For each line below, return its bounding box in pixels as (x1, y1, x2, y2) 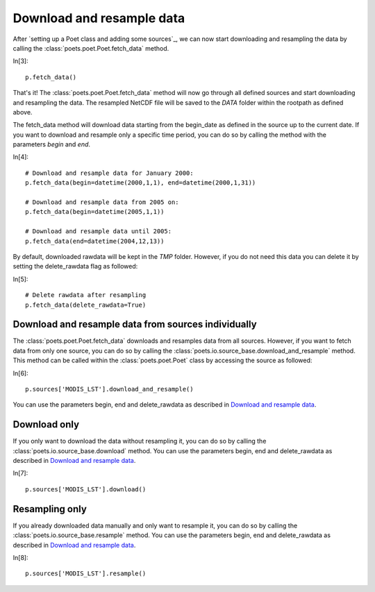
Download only (12, 418, 80, 430)
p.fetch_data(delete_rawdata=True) (25, 301, 147, 309)
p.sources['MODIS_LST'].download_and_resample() (25, 385, 194, 393)
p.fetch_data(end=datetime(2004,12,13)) (25, 237, 165, 245)
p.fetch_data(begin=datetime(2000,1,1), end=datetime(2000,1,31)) (25, 179, 256, 187)
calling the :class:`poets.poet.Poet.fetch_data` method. (12, 44, 169, 52)
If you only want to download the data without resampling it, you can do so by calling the (12, 437, 267, 446)
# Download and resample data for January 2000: (25, 169, 194, 177)
